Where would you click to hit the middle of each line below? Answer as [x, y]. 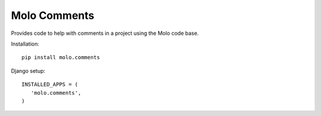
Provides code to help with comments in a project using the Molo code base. [105, 33]
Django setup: [28, 70]
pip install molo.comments [61, 57]
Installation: [25, 44]
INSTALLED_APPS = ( [50, 85]
